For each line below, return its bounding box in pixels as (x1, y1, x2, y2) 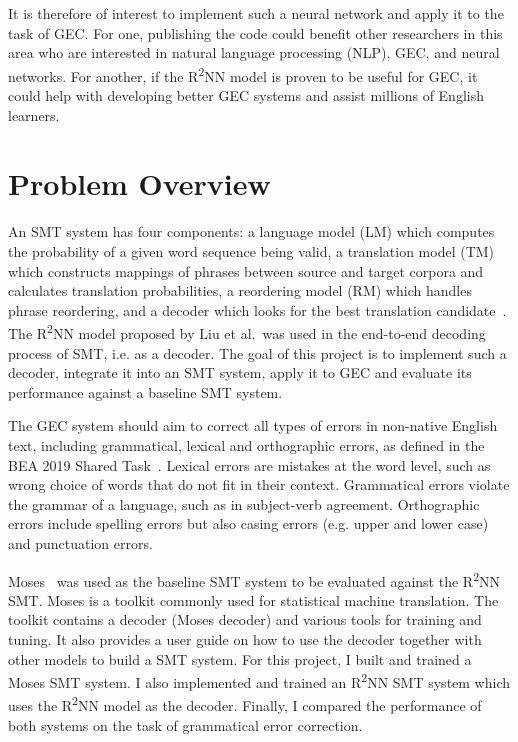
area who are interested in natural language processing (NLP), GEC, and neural (8, 42, 500, 63)
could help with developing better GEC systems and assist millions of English (8, 85, 484, 106)
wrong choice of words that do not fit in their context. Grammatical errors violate (8, 474, 510, 495)
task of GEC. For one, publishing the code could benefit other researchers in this (8, 22, 503, 43)
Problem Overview (8, 163, 271, 204)
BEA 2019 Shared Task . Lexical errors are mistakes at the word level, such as (8, 454, 491, 475)
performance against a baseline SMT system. (8, 381, 283, 402)
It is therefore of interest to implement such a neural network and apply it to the (8, 3, 504, 23)
